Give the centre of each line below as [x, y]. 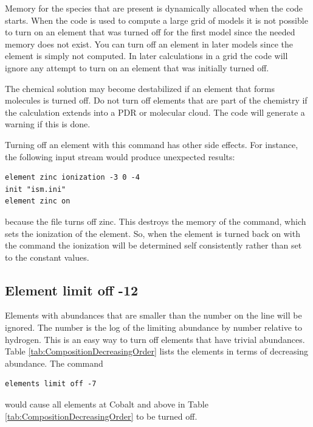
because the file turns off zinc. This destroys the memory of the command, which [156, 221]
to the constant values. [47, 257]
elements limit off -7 [51, 384]
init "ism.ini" [36, 189]
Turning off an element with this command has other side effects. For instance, [152, 144]
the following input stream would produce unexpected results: [120, 156]
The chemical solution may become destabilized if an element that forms [140, 88]
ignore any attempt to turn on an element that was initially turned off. [137, 67]
